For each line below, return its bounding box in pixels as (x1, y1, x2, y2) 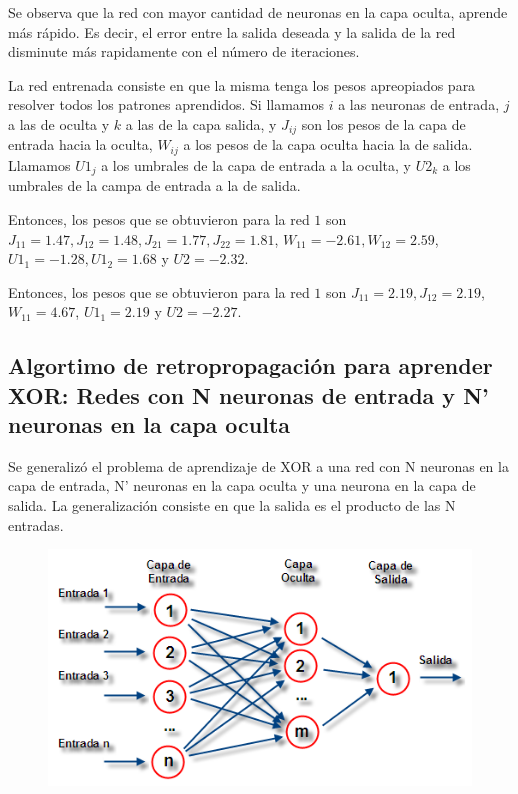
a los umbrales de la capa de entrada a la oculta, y (101, 154, 411, 175)
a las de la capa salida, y (125, 113, 277, 134)
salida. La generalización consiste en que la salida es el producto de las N (8, 495, 456, 516)
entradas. (8, 514, 64, 535)
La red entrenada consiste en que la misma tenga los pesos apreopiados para (8, 74, 476, 95)
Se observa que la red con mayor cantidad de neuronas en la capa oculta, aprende (8, 2, 508, 22)
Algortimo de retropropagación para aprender (8, 350, 493, 381)
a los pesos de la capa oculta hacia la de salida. (183, 134, 473, 155)
